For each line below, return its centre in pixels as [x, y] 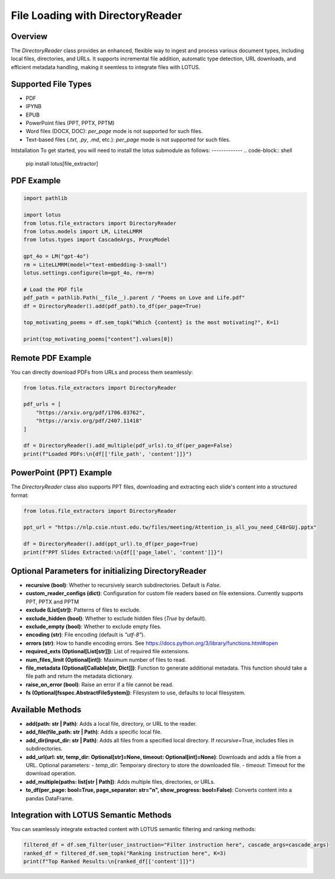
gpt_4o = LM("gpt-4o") [56, 256]
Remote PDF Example [51, 358]
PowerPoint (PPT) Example [62, 473]
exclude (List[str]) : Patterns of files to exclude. [83, 610]
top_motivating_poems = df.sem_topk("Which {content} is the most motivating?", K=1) [151, 323]
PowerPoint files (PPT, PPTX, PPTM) [70, 123]
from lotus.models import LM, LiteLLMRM [83, 232]
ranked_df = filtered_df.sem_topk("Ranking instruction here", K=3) [125, 853]
